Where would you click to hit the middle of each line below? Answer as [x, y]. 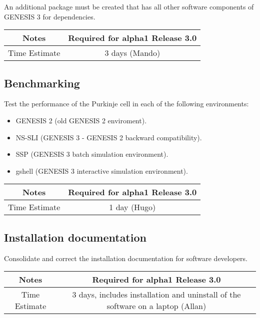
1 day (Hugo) [132, 207]
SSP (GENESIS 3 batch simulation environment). [92, 154]
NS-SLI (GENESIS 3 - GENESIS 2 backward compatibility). [109, 137]
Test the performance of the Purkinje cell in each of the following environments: [126, 104]
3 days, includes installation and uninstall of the [156, 295]
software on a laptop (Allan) [156, 306]
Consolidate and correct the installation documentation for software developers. [126, 258]
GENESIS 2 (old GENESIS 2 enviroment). [81, 120]
